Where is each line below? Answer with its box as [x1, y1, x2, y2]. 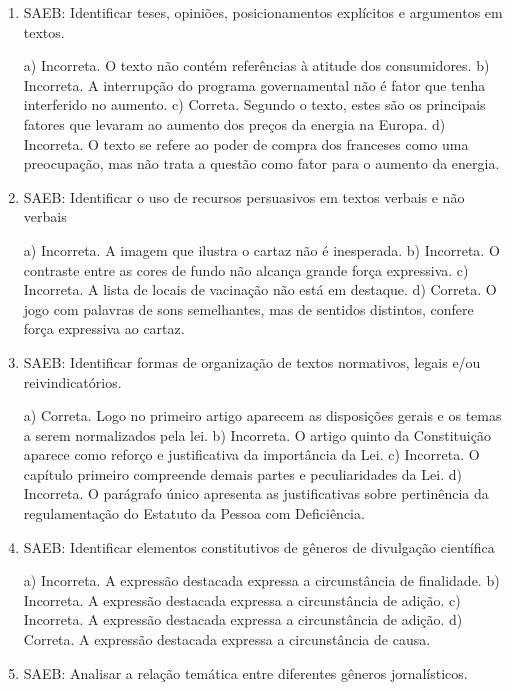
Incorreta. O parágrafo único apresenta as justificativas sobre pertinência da [23, 483, 489, 504]
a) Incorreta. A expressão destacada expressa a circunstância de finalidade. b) [23, 570, 500, 591]
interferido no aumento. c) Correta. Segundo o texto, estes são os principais [23, 94, 486, 115]
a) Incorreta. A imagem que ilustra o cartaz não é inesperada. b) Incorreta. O [23, 239, 500, 260]
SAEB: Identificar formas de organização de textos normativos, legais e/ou [23, 351, 481, 372]
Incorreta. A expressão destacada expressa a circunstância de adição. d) [23, 609, 463, 630]
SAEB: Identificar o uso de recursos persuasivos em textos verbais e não [23, 186, 465, 207]
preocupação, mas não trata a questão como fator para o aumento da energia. [23, 153, 500, 174]
